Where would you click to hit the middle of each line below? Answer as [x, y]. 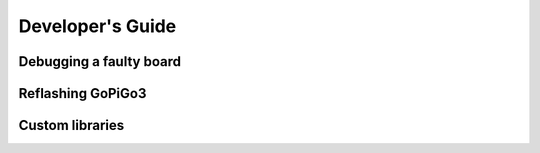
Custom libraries [71, 125]
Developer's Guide [97, 26]
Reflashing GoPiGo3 [82, 93]
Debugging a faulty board [100, 61]
